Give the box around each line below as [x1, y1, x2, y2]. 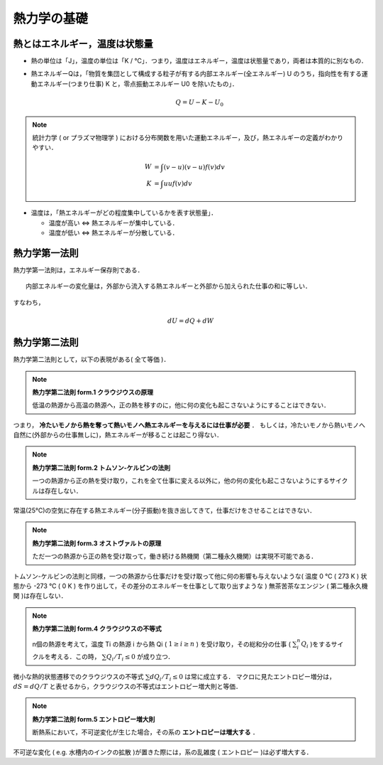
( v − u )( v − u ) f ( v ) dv [163, 163, 226, 171]
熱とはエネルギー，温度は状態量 [13, 38, 153, 50]
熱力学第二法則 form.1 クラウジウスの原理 [32, 387, 154, 396]
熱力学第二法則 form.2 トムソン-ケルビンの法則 [32, 463, 171, 472]
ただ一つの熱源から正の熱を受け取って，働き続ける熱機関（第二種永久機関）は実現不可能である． [32, 552, 318, 561]
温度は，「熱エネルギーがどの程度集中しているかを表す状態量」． [30, 208, 218, 217]
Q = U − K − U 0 [175, 98, 223, 108]
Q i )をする [301, 640, 331, 650]
